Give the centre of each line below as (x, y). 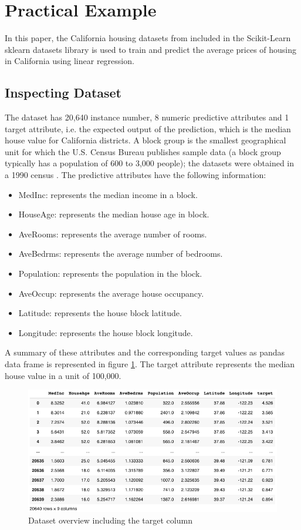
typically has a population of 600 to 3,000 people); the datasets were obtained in (150, 163)
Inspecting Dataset (63, 93)
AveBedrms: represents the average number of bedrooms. (121, 254)
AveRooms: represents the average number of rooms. (113, 234)
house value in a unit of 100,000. (63, 375)
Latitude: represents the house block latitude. (100, 313)
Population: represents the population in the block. (110, 274)
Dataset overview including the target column (110, 520)
